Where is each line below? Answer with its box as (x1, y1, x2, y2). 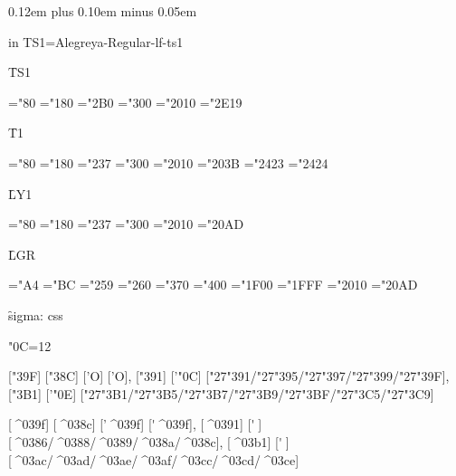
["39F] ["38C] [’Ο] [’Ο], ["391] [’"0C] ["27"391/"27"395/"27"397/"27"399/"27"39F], (8, 367, 450, 386)
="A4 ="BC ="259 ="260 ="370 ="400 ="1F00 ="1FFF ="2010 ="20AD (8, 275, 418, 294)
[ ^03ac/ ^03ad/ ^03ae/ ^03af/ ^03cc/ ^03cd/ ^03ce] (8, 450, 299, 469)
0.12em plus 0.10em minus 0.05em (8, 2, 197, 20)
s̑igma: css (8, 305, 63, 324)
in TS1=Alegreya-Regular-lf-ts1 (8, 32, 184, 51)
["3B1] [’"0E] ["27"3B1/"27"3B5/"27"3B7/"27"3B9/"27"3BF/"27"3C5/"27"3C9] (8, 384, 434, 403)
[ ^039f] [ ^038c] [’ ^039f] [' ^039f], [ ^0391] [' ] (8, 414, 262, 433)
